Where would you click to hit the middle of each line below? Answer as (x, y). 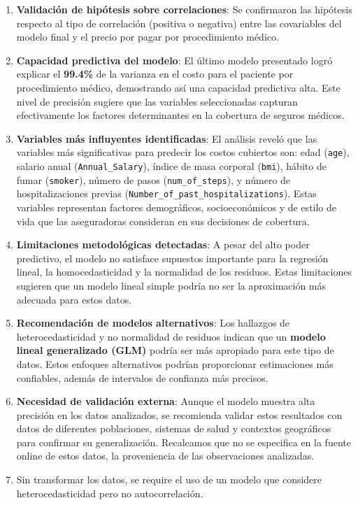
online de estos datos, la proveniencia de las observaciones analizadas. (165, 456)
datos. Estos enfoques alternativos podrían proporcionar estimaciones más (175, 363)
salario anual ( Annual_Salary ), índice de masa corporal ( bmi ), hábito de (171, 166)
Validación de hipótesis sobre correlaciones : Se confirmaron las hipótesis (184, 9)
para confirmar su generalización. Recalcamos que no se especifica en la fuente (184, 442)
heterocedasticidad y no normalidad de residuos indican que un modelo (171, 336)
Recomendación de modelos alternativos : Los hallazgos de (153, 323)
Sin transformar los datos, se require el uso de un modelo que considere (169, 479)
